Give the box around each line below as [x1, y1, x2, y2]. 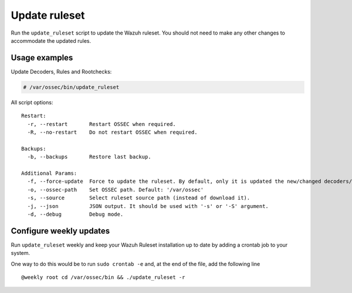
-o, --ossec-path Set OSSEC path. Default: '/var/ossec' [27, 186, 204, 193]
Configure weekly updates [11, 226, 110, 236]
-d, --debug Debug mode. [27, 211, 124, 217]
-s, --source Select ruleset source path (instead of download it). [27, 195, 251, 202]
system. [11, 250, 31, 257]
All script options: [11, 98, 53, 105]
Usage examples [11, 53, 73, 63]
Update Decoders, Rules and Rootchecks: [11, 68, 112, 75]
